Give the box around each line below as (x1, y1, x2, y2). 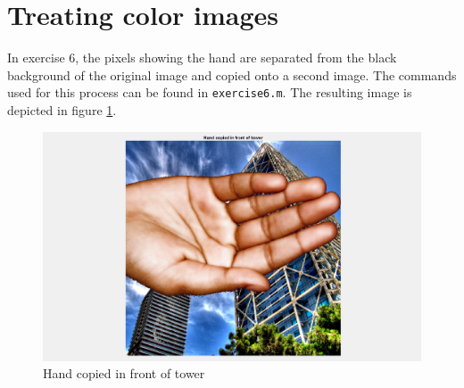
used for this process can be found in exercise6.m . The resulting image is (7, 83, 412, 102)
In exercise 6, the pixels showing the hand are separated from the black (7, 48, 397, 67)
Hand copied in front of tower (43, 364, 205, 383)
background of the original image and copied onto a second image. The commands (7, 65, 457, 84)
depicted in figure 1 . (7, 100, 117, 119)
